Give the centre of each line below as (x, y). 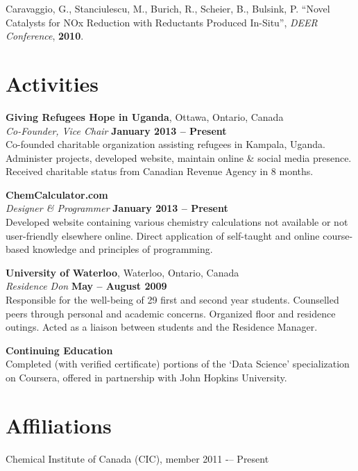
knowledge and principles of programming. (122, 249)
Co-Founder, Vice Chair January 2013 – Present (116, 130)
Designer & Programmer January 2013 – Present (117, 208)
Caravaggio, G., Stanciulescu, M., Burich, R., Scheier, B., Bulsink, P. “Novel (168, 8)
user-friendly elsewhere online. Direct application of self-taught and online (163, 235)
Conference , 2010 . (45, 36)
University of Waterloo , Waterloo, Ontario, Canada (122, 272)
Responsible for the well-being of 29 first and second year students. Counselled (172, 300)
